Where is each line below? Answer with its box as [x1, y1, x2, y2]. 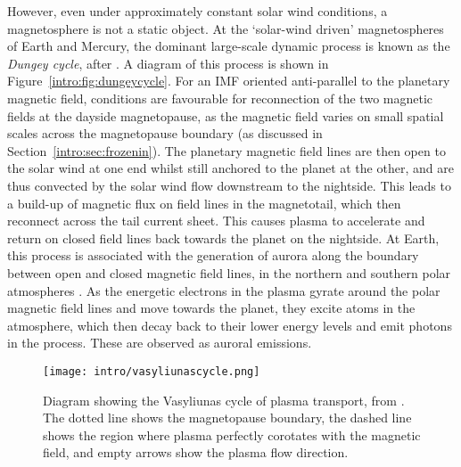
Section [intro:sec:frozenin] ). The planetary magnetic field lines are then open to [7, 141, 446, 160]
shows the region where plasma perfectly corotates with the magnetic [43, 425, 421, 444]
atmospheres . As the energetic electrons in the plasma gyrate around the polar [7, 281, 440, 299]
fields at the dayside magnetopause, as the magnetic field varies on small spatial [7, 106, 444, 125]
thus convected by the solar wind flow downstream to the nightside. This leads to [7, 176, 451, 194]
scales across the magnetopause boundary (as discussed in [7, 124, 323, 143]
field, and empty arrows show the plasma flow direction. [43, 443, 349, 462]
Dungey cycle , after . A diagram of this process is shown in [7, 53, 329, 72]
